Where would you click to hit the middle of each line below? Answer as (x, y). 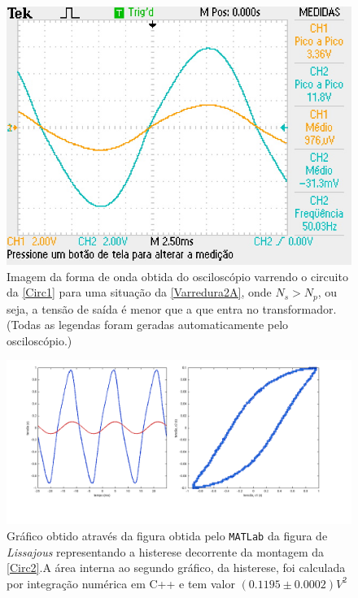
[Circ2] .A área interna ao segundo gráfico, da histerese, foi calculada (176, 568)
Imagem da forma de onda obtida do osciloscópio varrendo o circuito (177, 276)
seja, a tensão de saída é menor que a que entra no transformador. (172, 308)
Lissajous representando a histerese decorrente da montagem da (166, 551)
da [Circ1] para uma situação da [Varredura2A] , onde (139, 292)
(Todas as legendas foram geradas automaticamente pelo (148, 325)
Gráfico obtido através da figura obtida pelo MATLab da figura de (167, 536)
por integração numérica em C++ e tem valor (121, 583)
